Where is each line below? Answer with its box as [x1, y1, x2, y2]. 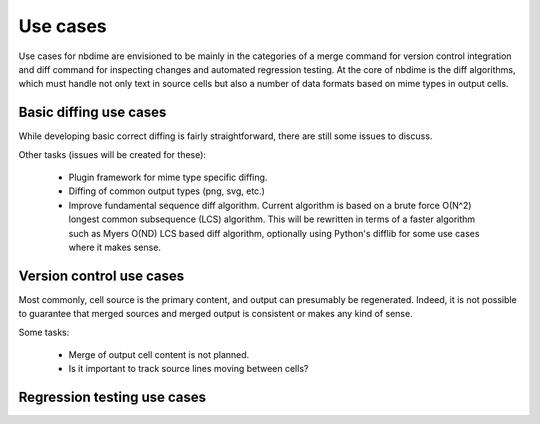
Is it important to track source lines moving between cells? [68, 363, 309, 375]
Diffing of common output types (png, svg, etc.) [68, 185, 265, 197]
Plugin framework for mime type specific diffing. [68, 171, 268, 184]
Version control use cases [18, 267, 185, 284]
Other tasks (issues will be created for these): [18, 148, 207, 160]
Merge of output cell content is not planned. [68, 349, 250, 361]
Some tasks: [18, 326, 70, 338]
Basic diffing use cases [18, 104, 167, 121]
